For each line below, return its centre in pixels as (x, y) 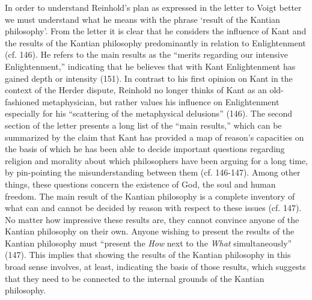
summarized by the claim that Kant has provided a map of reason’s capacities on (154, 137)
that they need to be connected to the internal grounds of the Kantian (135, 278)
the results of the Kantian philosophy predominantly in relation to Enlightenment (155, 42)
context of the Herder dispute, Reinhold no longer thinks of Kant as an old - (144, 90)
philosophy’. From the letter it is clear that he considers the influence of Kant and (156, 31)
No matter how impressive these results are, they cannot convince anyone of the (152, 219)
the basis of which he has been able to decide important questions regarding (145, 149)
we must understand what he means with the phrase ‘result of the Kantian (142, 19)
